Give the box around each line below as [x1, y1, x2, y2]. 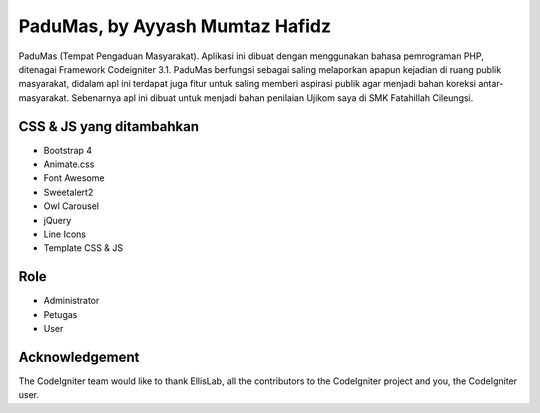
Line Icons [43, 228, 87, 240]
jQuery [43, 214, 72, 226]
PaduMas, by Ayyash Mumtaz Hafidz [18, 15, 332, 37]
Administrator [43, 295, 100, 307]
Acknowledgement [18, 348, 140, 365]
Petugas [43, 308, 78, 320]
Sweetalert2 [43, 186, 94, 198]
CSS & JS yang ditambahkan [18, 118, 200, 135]
